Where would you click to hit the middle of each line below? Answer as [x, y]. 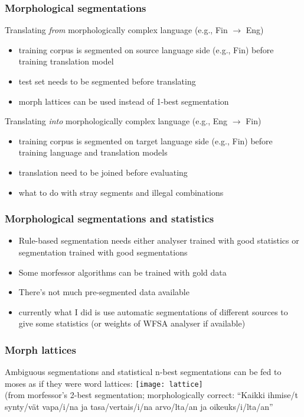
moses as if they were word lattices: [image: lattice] [104, 383]
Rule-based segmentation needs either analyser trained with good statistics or [159, 240]
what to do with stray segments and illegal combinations [121, 192]
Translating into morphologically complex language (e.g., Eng [116, 121]
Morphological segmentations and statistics [109, 219]
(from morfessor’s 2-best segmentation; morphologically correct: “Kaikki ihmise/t [151, 395]
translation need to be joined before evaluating [103, 172]
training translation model [66, 61]
